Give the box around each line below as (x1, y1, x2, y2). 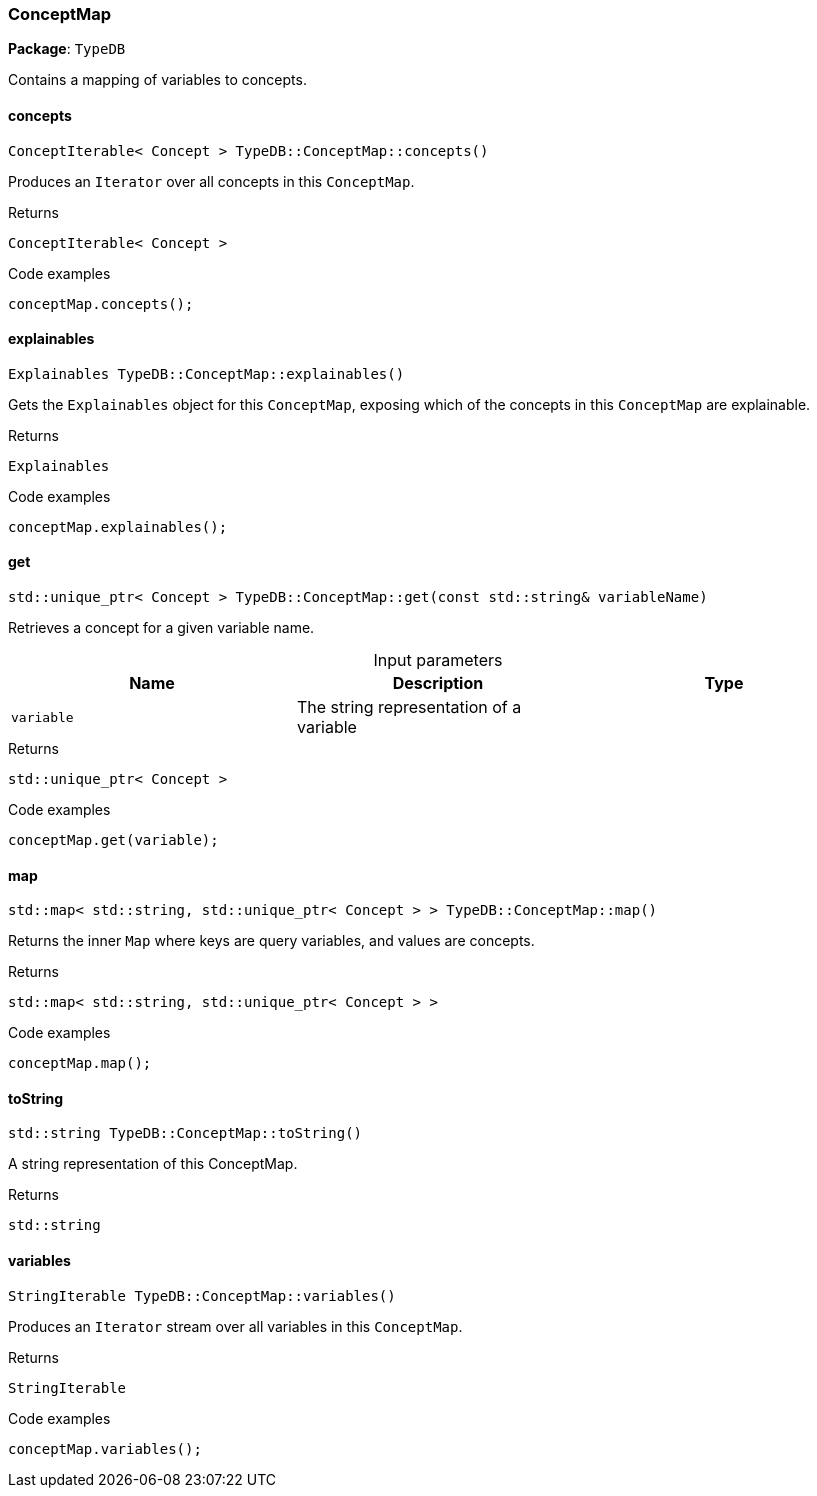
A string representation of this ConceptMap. (8, 1155, 298, 1173)
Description (392, 673, 484, 694)
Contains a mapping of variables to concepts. (8, 71, 307, 89)
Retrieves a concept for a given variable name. (8, 619, 315, 637)
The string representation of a (296, 697, 522, 718)
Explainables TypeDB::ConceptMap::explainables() (8, 365, 405, 382)
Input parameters (373, 650, 503, 671)
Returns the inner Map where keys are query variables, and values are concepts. (8, 932, 535, 950)
